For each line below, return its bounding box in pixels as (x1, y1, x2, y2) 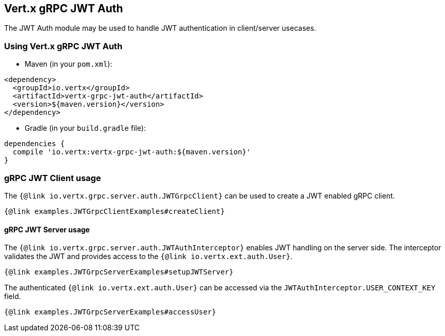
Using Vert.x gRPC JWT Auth (4, 41, 123, 51)
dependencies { (4, 140, 65, 148)
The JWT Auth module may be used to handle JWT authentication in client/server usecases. (4, 24, 316, 33)
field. (4, 292, 21, 301)
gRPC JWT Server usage (4, 225, 90, 234)
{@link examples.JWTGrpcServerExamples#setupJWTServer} (4, 268, 234, 276)
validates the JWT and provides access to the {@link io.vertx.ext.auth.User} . (4, 252, 293, 261)
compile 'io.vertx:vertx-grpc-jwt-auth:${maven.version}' (12, 148, 251, 156)
